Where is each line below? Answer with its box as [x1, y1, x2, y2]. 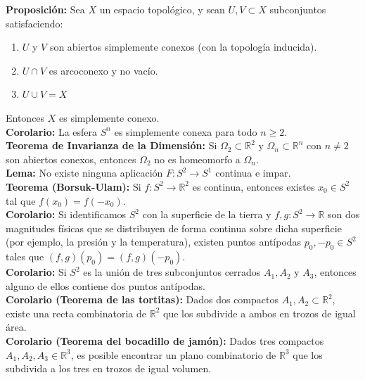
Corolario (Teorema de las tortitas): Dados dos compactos [6, 292, 278, 307]
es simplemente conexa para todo [114, 124, 257, 139]
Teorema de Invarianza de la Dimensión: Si [6, 138, 217, 153]
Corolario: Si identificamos [6, 207, 127, 222]
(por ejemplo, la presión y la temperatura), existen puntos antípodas [6, 234, 302, 249]
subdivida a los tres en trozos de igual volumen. [6, 361, 212, 376]
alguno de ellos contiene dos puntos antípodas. [6, 278, 205, 293]
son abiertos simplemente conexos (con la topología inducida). [49, 39, 317, 54]
